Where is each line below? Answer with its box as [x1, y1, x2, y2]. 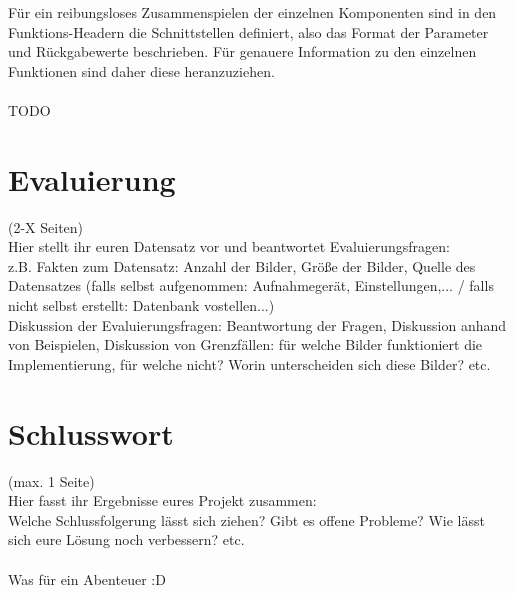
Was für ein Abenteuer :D [8, 568, 166, 589]
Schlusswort [8, 412, 174, 453]
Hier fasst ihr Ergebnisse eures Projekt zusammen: [8, 490, 317, 511]
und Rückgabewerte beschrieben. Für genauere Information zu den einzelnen [8, 41, 477, 62]
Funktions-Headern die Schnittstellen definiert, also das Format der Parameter [8, 21, 489, 42]
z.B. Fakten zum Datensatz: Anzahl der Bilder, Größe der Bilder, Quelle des [8, 255, 476, 276]
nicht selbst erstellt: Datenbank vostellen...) [8, 295, 275, 316]
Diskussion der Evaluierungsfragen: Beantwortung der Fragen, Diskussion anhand [8, 314, 507, 335]
